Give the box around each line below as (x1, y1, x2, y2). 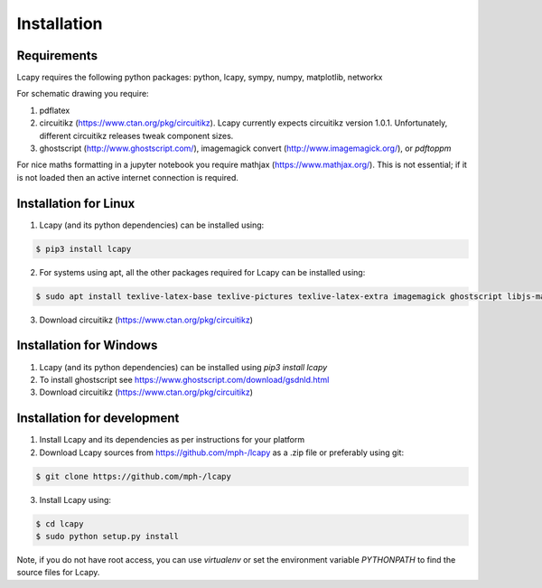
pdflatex (39, 105, 70, 116)
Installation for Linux (16, 195, 135, 211)
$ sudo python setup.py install (35, 531, 180, 541)
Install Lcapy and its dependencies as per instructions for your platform (39, 434, 305, 445)
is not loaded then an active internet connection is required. (16, 172, 239, 182)
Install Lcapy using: (39, 494, 112, 505)
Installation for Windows (16, 338, 158, 353)
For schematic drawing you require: (16, 89, 149, 99)
